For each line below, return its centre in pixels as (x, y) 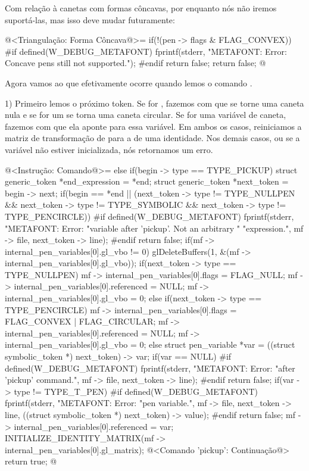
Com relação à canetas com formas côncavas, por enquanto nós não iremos (141, 8)
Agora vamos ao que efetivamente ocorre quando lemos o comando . (129, 82)
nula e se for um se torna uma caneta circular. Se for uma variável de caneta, (146, 115)
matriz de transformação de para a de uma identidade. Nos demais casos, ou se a (152, 138)
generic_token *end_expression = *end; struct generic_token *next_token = (147, 181)
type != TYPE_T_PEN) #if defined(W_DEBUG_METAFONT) (136, 391)
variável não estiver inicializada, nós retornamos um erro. (109, 149)
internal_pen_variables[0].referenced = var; (94, 426)
